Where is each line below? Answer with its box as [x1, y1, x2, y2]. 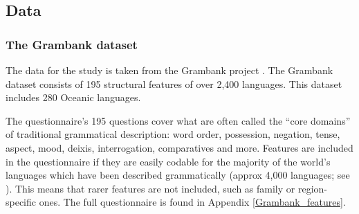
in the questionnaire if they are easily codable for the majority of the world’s [6, 154, 331, 168]
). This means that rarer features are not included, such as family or [6, 181, 295, 195]
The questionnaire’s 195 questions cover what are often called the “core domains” [6, 113, 351, 127]
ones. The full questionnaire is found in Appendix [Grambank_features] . [39, 195, 346, 209]
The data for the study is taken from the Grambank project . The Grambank [6, 63, 333, 77]
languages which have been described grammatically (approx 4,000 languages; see [6, 168, 350, 182]
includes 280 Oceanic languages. [6, 90, 141, 105]
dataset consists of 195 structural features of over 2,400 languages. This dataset [6, 76, 342, 91]
